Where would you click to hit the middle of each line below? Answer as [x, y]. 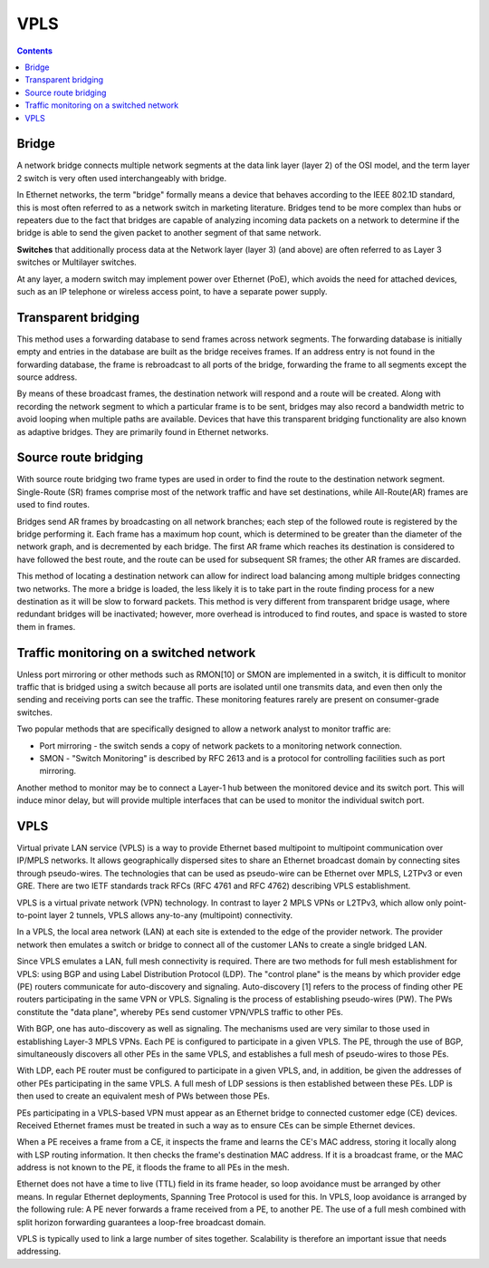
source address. [47, 377]
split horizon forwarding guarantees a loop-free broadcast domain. [141, 1222]
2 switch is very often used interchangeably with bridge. [122, 178]
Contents [35, 51]
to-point [32, 915]
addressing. [39, 1252]
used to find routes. [53, 505]
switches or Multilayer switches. [77, 262]
